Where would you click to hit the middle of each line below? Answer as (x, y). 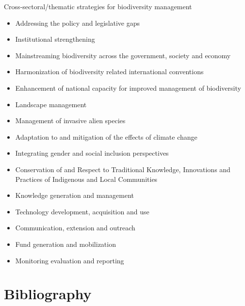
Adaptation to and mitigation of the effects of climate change (106, 137)
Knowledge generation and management (75, 195)
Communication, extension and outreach (75, 228)
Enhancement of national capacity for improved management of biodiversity (128, 88)
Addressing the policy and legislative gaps (78, 23)
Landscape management (51, 104)
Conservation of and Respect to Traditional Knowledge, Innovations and (123, 169)
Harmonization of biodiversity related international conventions (109, 72)
